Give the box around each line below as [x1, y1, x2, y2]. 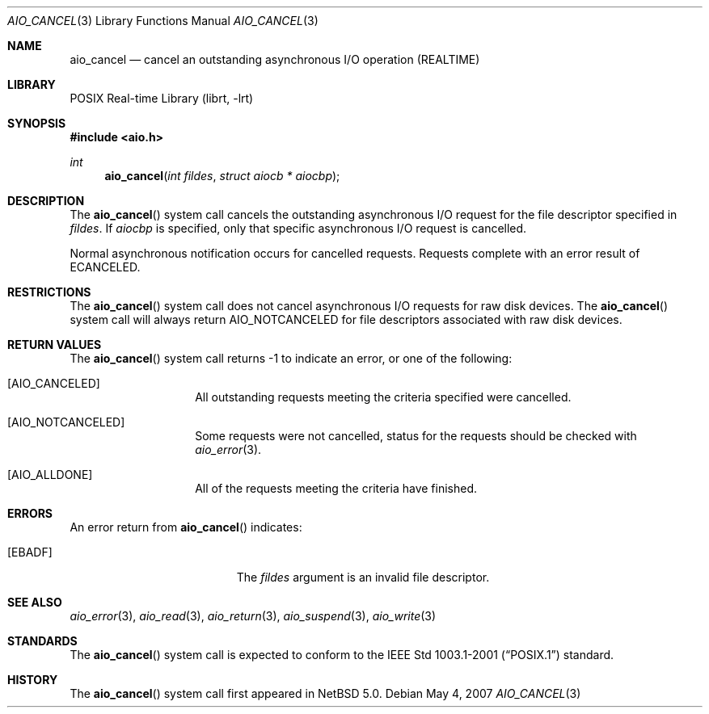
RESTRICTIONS [7, 285, 91, 299]
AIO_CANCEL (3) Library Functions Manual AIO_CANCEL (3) [7, 14, 319, 27]
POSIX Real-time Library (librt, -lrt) [70, 91, 254, 105]
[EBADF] [7, 545, 53, 559]
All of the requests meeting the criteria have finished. [195, 481, 478, 495]
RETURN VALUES [7, 338, 102, 351]
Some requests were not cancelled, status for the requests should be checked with [195, 429, 637, 443]
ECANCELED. [70, 260, 141, 274]
